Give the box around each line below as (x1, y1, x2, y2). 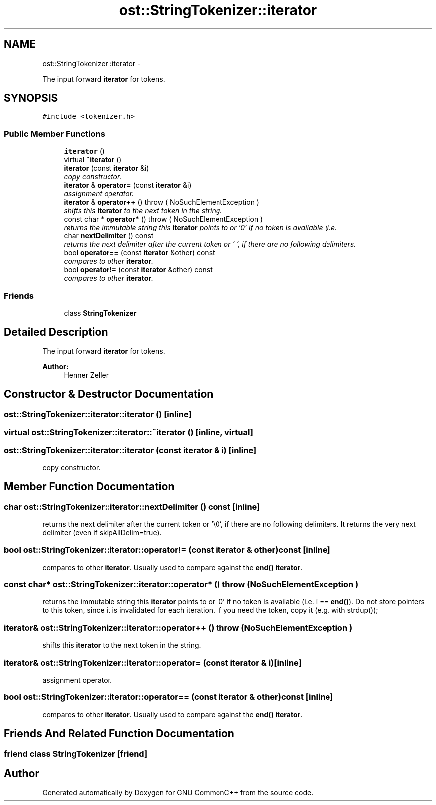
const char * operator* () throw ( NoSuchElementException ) (64, 215, 263, 224)
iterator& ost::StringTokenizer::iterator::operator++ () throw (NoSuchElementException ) (4, 622, 353, 633)
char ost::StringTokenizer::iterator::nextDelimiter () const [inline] (4, 501, 260, 512)
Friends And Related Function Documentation (4, 727, 234, 740)
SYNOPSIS (4, 92, 58, 105)
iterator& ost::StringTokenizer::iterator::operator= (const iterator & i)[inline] (4, 657, 302, 668)
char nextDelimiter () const (64, 231, 154, 240)
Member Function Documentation (4, 480, 175, 493)
